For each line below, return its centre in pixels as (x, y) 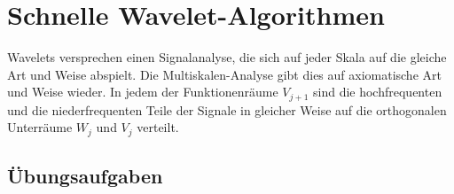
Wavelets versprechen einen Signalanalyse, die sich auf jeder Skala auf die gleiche (227, 57)
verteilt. (158, 127)
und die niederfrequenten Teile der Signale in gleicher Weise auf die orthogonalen (227, 109)
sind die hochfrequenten (377, 92)
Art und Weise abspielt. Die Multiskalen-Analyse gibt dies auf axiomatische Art (224, 74)
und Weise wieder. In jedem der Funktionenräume (143, 92)
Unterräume (40, 127)
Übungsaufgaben (85, 176)
